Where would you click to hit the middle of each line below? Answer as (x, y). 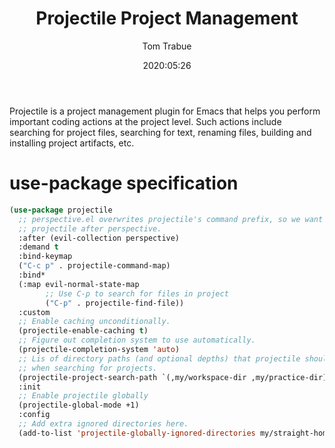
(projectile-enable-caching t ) (83, 331)
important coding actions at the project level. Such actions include (145, 121)
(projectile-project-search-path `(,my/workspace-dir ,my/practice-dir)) (175, 377)
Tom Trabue (167, 46)
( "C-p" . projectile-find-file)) (115, 303)
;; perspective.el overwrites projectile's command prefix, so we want (171, 219)
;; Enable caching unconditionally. (94, 322)
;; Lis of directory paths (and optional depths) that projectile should (175, 358)
